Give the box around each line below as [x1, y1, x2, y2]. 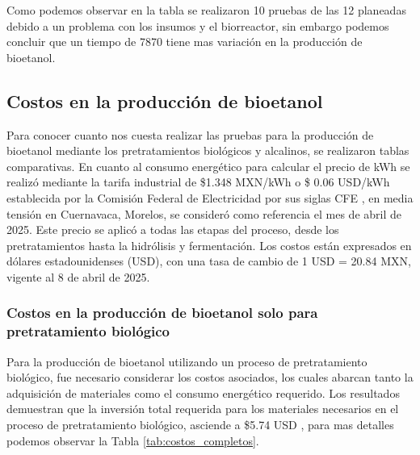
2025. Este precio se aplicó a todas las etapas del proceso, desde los [6, 221, 339, 238]
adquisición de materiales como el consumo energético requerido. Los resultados [6, 384, 400, 401]
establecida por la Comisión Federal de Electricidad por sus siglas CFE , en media [6, 189, 414, 206]
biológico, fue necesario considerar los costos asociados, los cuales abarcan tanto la [6, 369, 414, 386]
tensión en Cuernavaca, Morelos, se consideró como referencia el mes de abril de [6, 205, 401, 222]
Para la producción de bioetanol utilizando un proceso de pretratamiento [6, 353, 367, 369]
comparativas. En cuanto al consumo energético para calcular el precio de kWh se [6, 157, 410, 174]
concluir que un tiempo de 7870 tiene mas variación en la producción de [6, 33, 363, 50]
